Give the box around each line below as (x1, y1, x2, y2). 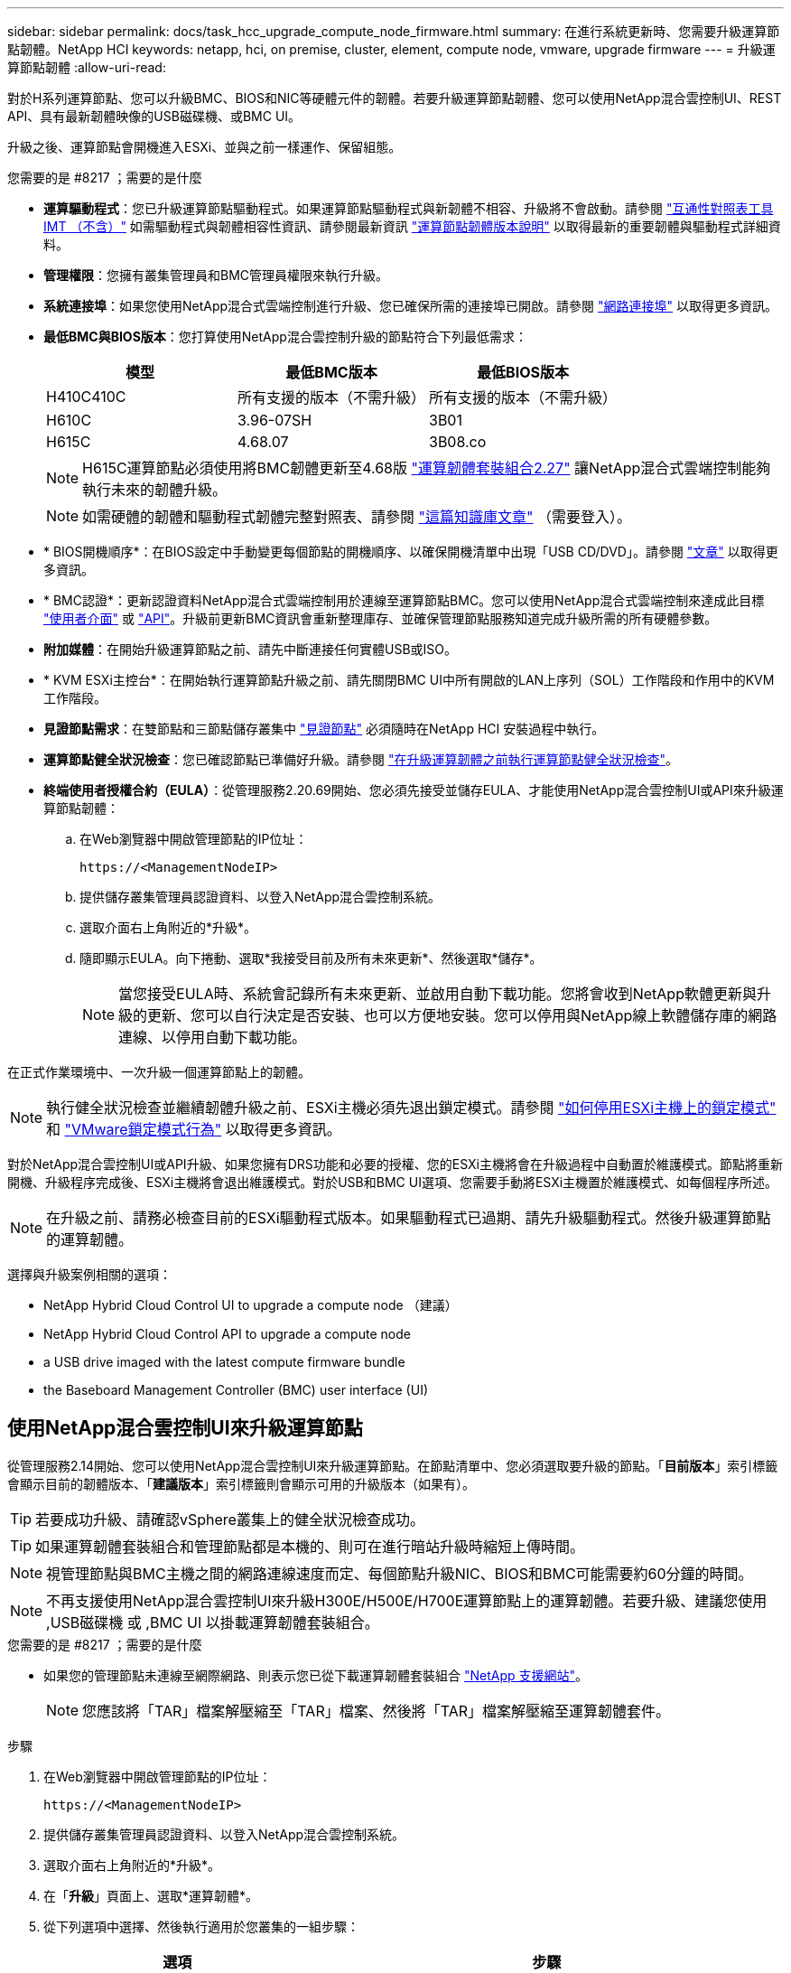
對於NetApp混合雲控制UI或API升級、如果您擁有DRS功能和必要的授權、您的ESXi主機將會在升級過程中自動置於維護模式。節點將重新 (7, 1156, 783, 1172)
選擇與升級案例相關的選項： (7, 1267, 172, 1282)
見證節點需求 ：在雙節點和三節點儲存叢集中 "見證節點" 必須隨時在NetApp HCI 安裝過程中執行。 (43, 721, 605, 736)
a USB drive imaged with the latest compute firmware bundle (43, 1354, 405, 1370)
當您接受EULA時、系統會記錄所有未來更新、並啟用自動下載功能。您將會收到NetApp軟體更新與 (118, 985, 757, 1003)
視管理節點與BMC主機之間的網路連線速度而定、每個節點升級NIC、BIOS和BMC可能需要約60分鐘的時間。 (46, 1564, 753, 1583)
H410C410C (46, 388, 126, 406)
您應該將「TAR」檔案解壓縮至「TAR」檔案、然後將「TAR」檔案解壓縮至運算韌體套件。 (82, 1701, 670, 1720)
